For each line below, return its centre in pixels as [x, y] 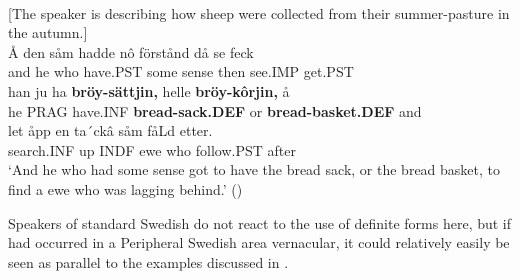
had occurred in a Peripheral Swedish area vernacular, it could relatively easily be [259, 242]
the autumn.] [48, 32]
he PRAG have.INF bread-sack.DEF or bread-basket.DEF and [215, 110]
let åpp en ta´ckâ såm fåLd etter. [110, 130]
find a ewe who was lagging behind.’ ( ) [125, 188]
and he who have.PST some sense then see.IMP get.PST [181, 71]
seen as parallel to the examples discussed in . [148, 261]
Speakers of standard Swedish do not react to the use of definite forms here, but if [260, 222]
